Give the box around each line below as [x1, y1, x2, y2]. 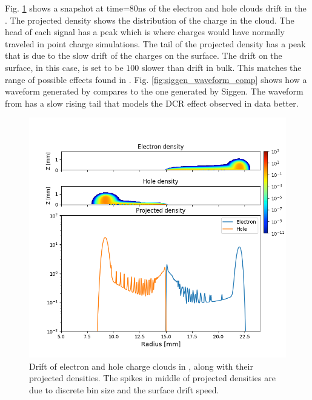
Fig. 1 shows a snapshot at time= [5, 2, 130, 14]
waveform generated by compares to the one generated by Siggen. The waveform [5, 85, 304, 98]
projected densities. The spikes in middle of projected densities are [29, 372, 276, 384]
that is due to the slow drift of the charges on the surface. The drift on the [5, 49, 282, 62]
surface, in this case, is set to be [5, 61, 124, 73]
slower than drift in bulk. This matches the [141, 61, 302, 73]
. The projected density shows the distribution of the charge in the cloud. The [5, 13, 294, 26]
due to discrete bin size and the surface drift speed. [29, 383, 219, 396]
